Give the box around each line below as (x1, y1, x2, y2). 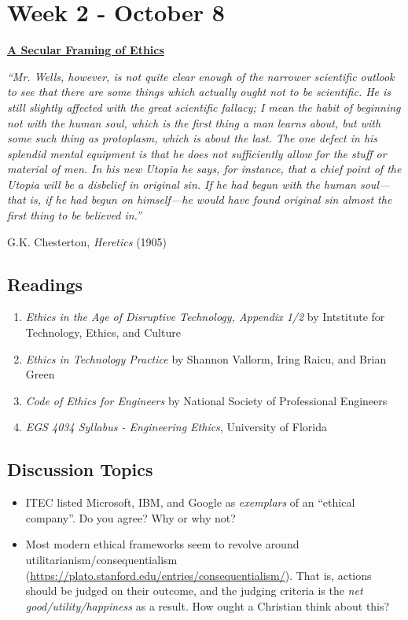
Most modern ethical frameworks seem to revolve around (25, 536, 300, 552)
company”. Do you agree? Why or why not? (25, 509, 236, 526)
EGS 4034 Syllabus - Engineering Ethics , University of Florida (25, 419, 327, 435)
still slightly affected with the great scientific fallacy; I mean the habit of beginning (7, 98, 401, 115)
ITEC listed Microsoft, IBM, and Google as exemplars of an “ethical (25, 494, 355, 511)
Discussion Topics (7, 457, 153, 482)
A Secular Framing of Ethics (7, 42, 164, 58)
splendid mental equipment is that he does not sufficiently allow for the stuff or (7, 145, 387, 161)
